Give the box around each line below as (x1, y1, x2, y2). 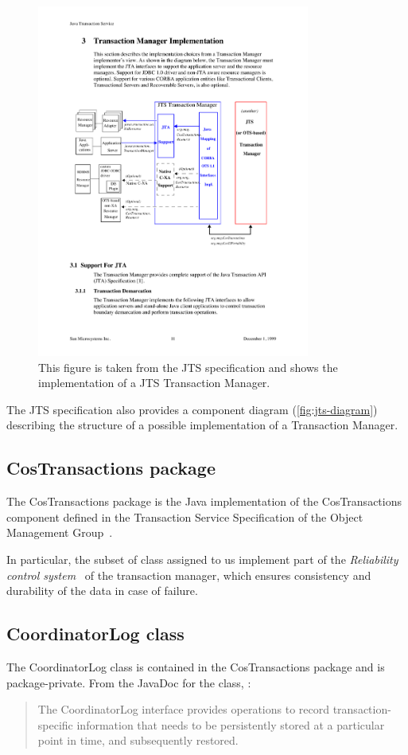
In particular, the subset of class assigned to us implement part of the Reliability (6, 551, 398, 568)
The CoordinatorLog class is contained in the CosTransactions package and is (6, 659, 385, 675)
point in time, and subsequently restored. (37, 732, 239, 749)
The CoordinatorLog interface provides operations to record (37, 701, 329, 718)
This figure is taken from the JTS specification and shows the (38, 358, 338, 375)
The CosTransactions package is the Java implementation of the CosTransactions (6, 493, 402, 510)
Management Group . (6, 524, 113, 541)
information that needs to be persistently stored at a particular (76, 716, 385, 733)
